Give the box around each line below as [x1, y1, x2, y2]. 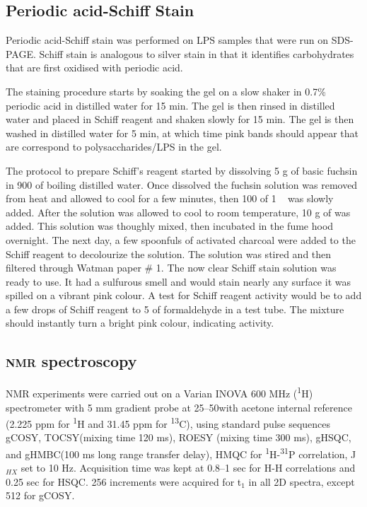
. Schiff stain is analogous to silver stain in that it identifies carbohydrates [33, 46, 354, 61]
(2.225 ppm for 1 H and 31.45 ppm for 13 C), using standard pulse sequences [6, 414, 331, 431]
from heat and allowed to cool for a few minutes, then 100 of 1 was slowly [6, 191, 334, 206]
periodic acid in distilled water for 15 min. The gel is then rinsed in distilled [6, 98, 335, 112]
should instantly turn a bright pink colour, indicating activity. [6, 315, 274, 330]
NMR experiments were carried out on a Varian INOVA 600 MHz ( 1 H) [6, 384, 313, 400]
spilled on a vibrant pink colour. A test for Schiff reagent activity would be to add [6, 288, 362, 303]
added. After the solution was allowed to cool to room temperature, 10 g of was [6, 204, 351, 219]
